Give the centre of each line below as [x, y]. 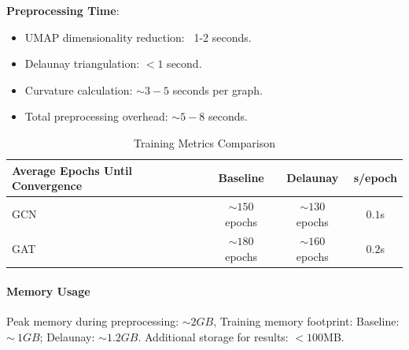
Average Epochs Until [72, 170]
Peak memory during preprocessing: [93, 320]
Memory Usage [48, 290]
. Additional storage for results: [213, 336]
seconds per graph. [217, 89]
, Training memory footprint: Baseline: [306, 320]
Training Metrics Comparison [204, 142]
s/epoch [375, 178]
